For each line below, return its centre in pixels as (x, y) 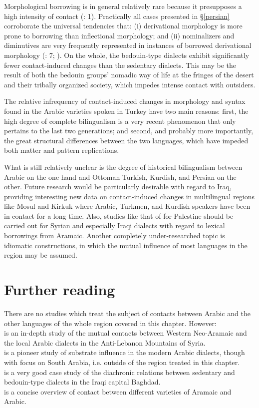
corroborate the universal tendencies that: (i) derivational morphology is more (123, 26)
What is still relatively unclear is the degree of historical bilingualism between (123, 167)
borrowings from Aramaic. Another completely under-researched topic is (115, 235)
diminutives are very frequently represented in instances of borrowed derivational (128, 45)
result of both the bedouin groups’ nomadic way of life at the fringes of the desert (129, 75)
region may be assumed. (41, 255)
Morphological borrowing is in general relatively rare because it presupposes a (123, 6)
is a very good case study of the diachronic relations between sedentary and (120, 372)
